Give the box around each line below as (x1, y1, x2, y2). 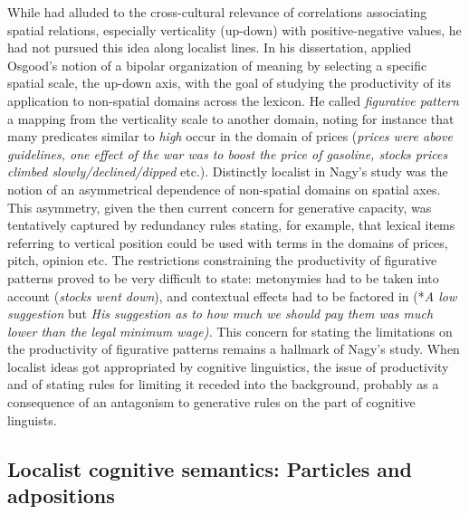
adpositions (7, 481, 115, 509)
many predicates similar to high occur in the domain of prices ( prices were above (7, 127, 453, 146)
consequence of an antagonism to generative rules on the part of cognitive (7, 393, 416, 412)
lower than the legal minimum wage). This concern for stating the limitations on (7, 321, 453, 340)
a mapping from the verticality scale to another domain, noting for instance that (7, 109, 455, 128)
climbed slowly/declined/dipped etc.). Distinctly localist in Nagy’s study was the (7, 162, 448, 181)
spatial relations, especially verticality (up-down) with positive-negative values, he (7, 20, 462, 39)
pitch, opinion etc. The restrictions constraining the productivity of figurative (7, 251, 437, 270)
